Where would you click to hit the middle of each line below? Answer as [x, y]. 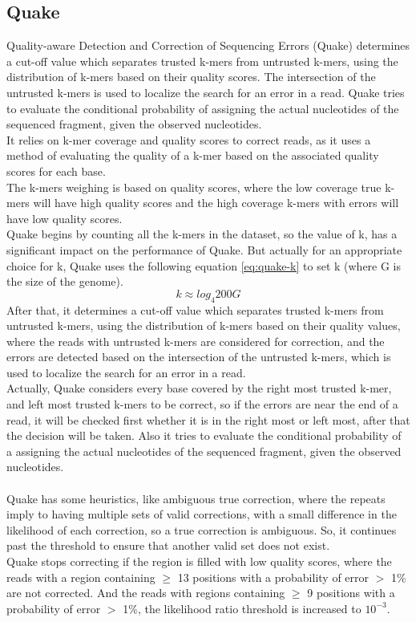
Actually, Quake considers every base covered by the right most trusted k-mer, [199, 388]
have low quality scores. [65, 218]
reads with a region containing [81, 577]
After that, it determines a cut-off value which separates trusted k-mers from [195, 309]
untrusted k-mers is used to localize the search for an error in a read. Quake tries [206, 92]
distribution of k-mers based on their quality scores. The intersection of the [191, 77]
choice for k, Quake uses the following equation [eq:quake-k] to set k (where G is [204, 265]
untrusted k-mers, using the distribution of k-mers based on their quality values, [204, 325]
